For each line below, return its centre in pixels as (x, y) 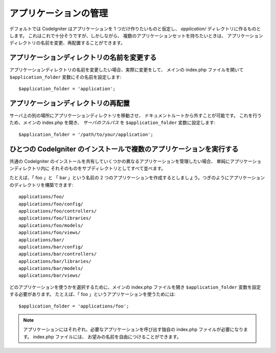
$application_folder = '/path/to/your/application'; (86, 134)
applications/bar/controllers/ (58, 254)
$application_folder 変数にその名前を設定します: (65, 77)
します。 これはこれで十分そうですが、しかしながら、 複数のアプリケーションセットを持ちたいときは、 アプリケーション (136, 35)
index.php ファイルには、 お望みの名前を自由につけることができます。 (107, 337)
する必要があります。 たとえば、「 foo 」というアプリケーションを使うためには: (93, 294)
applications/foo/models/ (51, 225)
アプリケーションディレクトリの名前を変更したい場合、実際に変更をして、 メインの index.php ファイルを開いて (126, 70)
